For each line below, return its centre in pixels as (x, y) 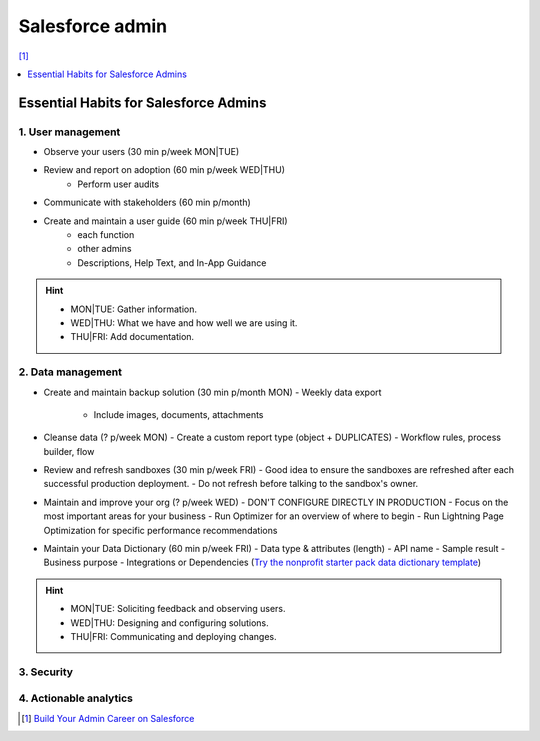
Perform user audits (118, 184)
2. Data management (70, 372)
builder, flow (69, 451)
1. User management (69, 132)
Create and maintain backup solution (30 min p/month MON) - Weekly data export (212, 392)
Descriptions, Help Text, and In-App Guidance (172, 262)
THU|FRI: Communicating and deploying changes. (173, 636)
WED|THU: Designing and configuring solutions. (169, 622)
